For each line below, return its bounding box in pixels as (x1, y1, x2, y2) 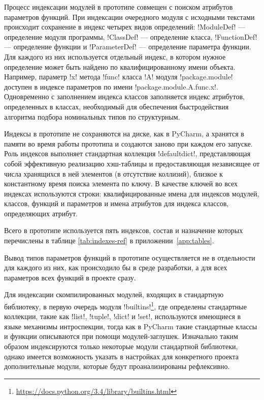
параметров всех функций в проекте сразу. (4, 272, 136, 282)
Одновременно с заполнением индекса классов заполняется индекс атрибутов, (4, 91, 245, 102)
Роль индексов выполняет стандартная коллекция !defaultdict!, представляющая (4, 148, 251, 159)
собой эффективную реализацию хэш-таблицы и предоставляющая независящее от (4, 158, 260, 168)
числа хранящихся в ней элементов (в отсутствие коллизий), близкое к (4, 168, 223, 179)
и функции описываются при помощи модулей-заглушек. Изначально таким (4, 331, 238, 341)
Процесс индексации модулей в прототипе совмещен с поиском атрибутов (4, 2, 233, 12)
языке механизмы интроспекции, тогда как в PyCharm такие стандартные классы (4, 321, 257, 331)
